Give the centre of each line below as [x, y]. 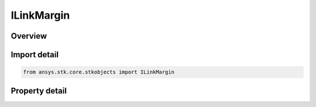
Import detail [35, 55]
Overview [29, 36]
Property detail [39, 91]
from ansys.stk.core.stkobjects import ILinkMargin [99, 72]
